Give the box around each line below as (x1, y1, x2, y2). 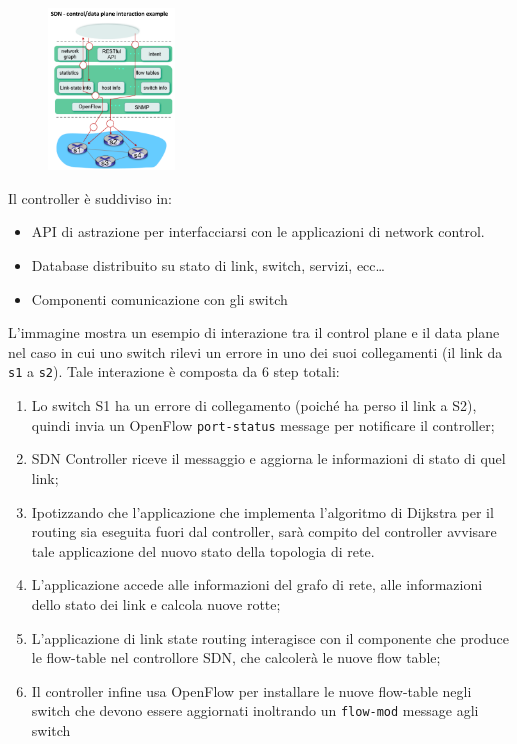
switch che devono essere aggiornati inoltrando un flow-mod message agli (31, 700, 479, 721)
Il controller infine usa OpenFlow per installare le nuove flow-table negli (31, 680, 472, 701)
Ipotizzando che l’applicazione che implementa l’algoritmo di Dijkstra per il (31, 501, 494, 522)
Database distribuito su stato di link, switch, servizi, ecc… (31, 255, 385, 276)
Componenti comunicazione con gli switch (31, 288, 288, 309)
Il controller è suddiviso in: (8, 187, 172, 208)
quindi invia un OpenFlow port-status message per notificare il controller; (31, 414, 495, 435)
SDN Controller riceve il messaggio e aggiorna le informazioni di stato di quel (31, 448, 506, 469)
